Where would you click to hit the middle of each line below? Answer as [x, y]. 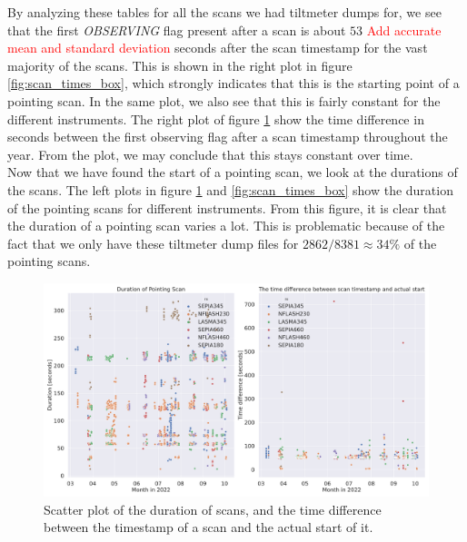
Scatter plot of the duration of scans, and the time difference [213, 509]
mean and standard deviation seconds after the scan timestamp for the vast [218, 48]
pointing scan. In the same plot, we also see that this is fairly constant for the [224, 100]
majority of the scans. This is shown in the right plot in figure [180, 65]
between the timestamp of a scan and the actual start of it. [209, 527]
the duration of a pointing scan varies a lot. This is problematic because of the [226, 226]
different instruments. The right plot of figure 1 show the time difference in [216, 118]
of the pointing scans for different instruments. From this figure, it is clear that [227, 207]
